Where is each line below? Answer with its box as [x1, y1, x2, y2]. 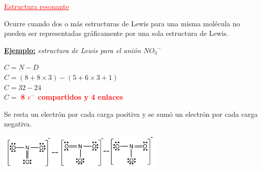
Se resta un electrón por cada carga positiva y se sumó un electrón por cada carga [4, 108, 258, 119]
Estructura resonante [4, 1, 69, 11]
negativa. [4, 118, 32, 129]
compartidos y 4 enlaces [38, 92, 123, 102]
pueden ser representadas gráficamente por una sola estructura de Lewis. [4, 28, 229, 38]
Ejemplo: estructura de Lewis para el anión [4, 45, 141, 55]
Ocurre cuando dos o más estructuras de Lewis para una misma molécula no [4, 18, 240, 28]
